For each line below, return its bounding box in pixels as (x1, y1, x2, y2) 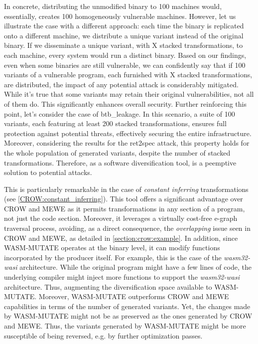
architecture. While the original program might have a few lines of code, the (19, 262, 252, 272)
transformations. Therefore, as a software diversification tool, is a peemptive (4, 157, 237, 168)
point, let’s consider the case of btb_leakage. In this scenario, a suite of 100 (4, 108, 235, 119)
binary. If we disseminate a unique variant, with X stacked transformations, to (4, 40, 243, 50)
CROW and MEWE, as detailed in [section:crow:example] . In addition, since (4, 232, 238, 243)
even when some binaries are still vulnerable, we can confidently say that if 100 (4, 59, 246, 70)
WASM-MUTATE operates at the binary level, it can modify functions (4, 242, 220, 253)
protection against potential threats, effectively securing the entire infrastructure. (4, 128, 252, 138)
